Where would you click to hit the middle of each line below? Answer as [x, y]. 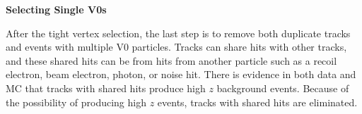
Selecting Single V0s [56, 9]
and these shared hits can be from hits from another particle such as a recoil [171, 60]
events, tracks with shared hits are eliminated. [257, 102]
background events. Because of [283, 88]
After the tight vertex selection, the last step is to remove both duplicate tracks [178, 33]
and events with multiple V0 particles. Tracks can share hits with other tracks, [176, 47]
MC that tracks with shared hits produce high [106, 88]
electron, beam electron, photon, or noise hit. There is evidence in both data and [181, 74]
